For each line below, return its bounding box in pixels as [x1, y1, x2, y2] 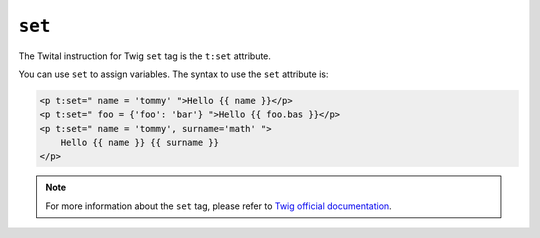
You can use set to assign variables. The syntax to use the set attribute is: [18, 68, 329, 80]
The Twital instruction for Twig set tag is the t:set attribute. [18, 50, 272, 62]
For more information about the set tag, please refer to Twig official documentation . [45, 200, 392, 212]
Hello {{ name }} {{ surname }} [60, 137, 220, 149]
